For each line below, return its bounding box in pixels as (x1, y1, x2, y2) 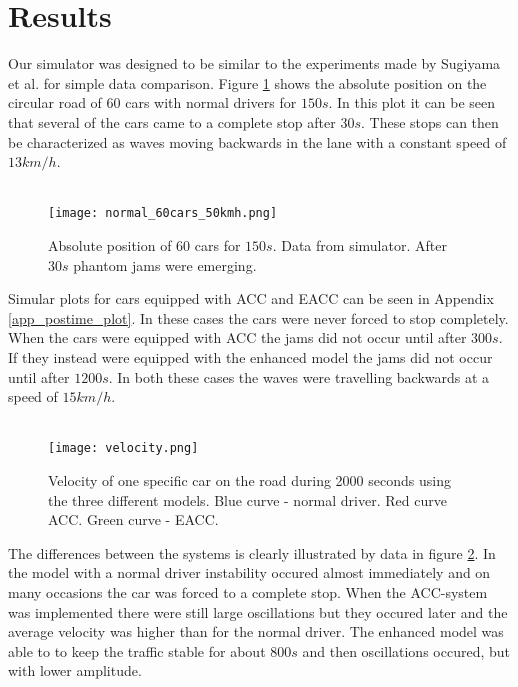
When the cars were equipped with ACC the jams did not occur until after (8, 327, 467, 348)
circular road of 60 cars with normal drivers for (8, 92, 297, 113)
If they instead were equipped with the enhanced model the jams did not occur (8, 346, 493, 367)
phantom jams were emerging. (73, 254, 257, 275)
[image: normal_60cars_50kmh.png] (48, 206, 278, 221)
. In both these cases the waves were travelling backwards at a (108, 366, 490, 387)
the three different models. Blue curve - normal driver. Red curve (48, 489, 447, 510)
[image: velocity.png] (48, 441, 199, 456)
